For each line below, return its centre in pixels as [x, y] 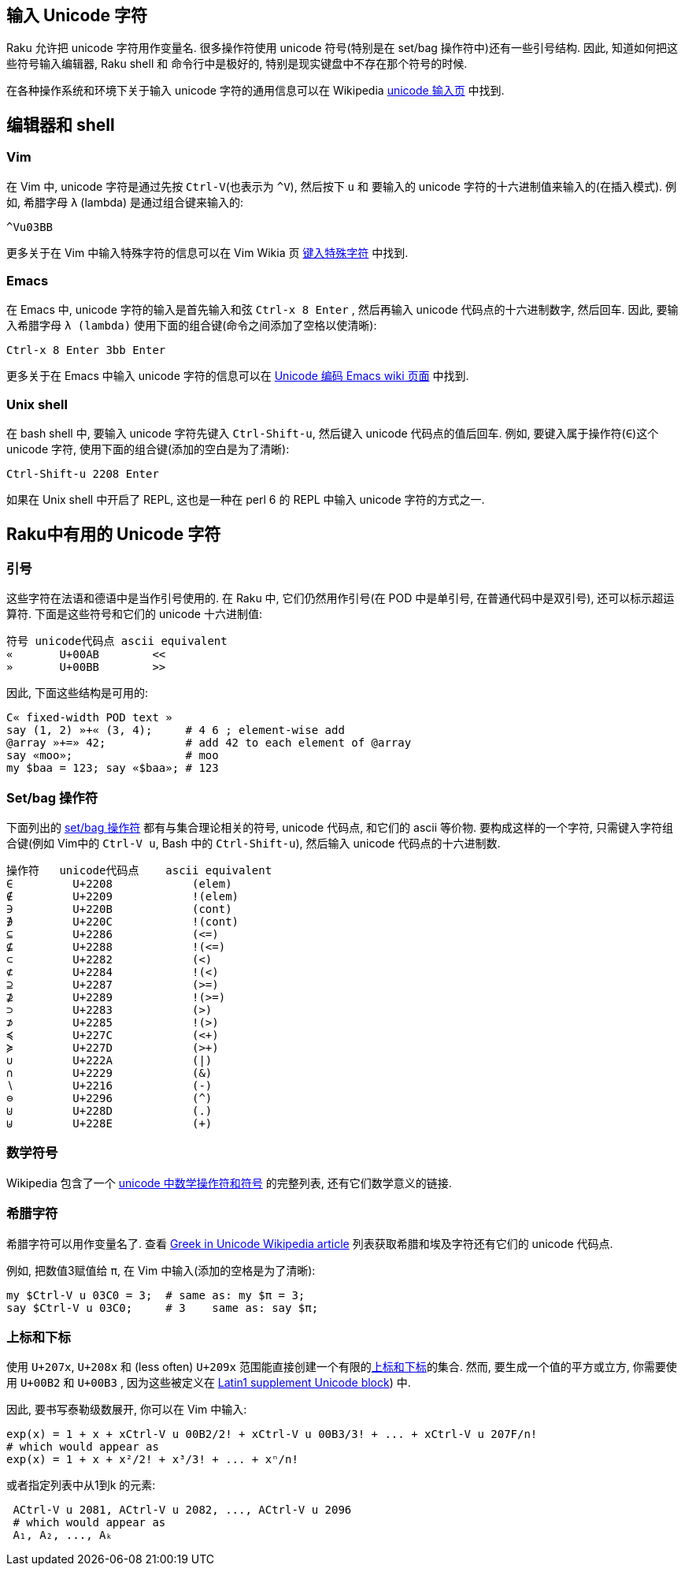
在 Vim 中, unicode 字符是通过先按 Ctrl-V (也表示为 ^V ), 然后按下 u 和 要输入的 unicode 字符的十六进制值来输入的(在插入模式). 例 [342, 186]
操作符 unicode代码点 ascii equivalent [139, 871]
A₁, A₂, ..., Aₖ [63, 1535]
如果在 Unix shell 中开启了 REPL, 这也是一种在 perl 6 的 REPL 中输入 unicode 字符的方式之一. [246, 500]
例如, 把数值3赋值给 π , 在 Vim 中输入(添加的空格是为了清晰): [161, 1270]
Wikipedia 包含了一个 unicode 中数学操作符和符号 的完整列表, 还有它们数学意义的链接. [229, 1183]
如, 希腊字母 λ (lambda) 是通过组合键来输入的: [125, 202]
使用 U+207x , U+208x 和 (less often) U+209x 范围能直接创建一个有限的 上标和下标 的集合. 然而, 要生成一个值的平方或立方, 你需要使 [342, 1367]
